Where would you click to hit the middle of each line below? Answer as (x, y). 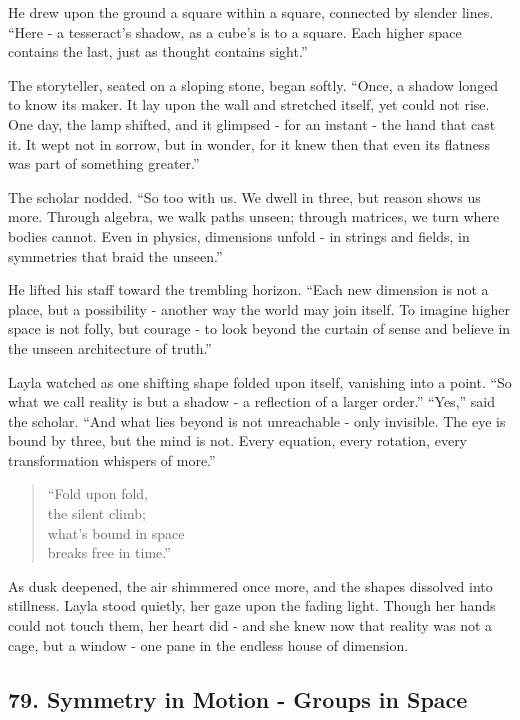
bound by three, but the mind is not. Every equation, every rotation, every (238, 440)
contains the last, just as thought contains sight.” (158, 51)
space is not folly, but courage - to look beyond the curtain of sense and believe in (259, 328)
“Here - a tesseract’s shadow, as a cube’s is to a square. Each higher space (235, 31)
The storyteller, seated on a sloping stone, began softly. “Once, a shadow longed (253, 84)
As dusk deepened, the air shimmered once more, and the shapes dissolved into (250, 585)
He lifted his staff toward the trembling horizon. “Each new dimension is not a (248, 289)
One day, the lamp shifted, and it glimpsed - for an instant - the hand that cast (252, 123)
